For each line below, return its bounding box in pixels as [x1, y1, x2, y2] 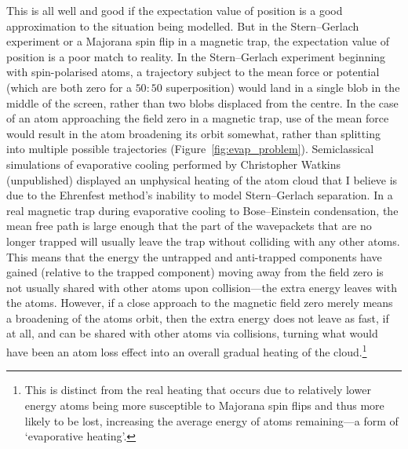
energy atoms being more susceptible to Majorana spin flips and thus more [24, 396, 384, 413]
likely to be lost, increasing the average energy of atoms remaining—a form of [24, 412, 399, 429]
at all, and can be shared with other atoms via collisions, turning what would [6, 325, 378, 341]
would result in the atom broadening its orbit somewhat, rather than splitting [6, 125, 381, 141]
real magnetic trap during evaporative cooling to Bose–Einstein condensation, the [6, 202, 399, 218]
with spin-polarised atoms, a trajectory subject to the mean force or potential [6, 64, 380, 80]
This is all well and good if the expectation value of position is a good [6, 2, 343, 18]
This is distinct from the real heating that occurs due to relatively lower [24, 381, 371, 398]
